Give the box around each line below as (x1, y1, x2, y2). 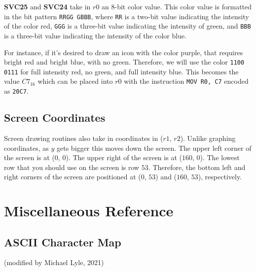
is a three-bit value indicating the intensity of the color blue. (4, 30, 187, 40)
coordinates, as (4, 142, 49, 153)
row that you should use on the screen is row (4, 162, 140, 172)
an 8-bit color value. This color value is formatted (102, 1, 252, 11)
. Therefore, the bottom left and (148, 162, 246, 172)
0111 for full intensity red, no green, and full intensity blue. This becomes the (4, 66, 239, 76)
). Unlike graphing (180, 133, 236, 143)
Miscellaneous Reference (4, 201, 174, 221)
